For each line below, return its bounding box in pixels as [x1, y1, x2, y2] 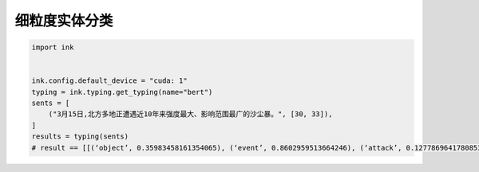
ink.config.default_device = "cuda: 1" [31, 76, 188, 85]
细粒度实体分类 [14, 12, 113, 29]
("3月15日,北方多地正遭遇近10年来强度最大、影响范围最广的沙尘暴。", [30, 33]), [48, 110, 333, 119]
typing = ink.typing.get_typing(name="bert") [31, 88, 213, 96]
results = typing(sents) [31, 132, 129, 141]
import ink [31, 43, 74, 52]
